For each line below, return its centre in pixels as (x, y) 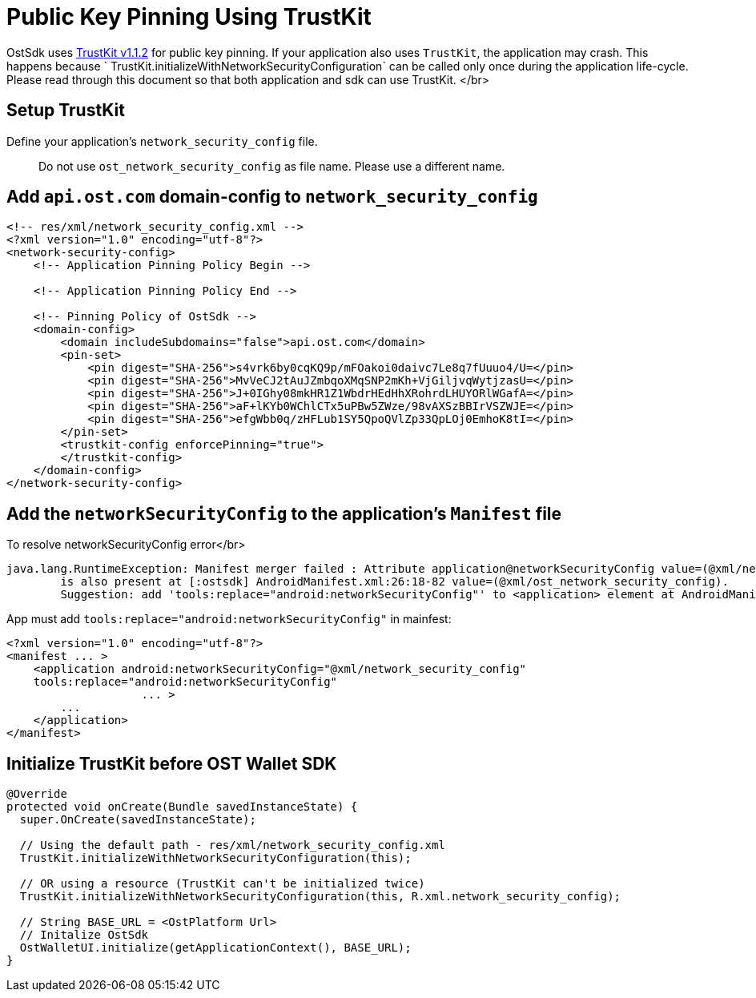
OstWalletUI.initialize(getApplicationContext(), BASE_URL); (215, 948)
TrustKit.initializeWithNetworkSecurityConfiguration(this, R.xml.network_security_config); (320, 897)
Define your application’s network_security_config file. (162, 141)
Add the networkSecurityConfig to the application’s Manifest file (284, 513)
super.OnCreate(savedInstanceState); (138, 820)
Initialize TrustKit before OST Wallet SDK (172, 763)
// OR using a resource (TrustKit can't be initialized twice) (222, 884)
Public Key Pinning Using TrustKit (189, 17)
